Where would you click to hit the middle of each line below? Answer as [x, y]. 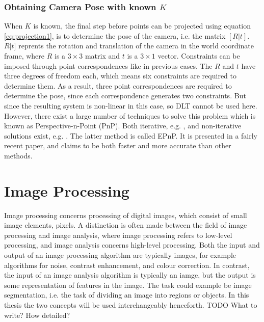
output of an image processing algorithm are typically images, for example [120, 255]
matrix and [102, 56]
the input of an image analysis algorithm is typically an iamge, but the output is [130, 275]
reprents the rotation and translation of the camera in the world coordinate [136, 46]
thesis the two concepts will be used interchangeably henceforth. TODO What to [131, 305]
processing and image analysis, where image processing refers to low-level [118, 235]
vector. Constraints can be [199, 56]
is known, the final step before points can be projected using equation [142, 26]
